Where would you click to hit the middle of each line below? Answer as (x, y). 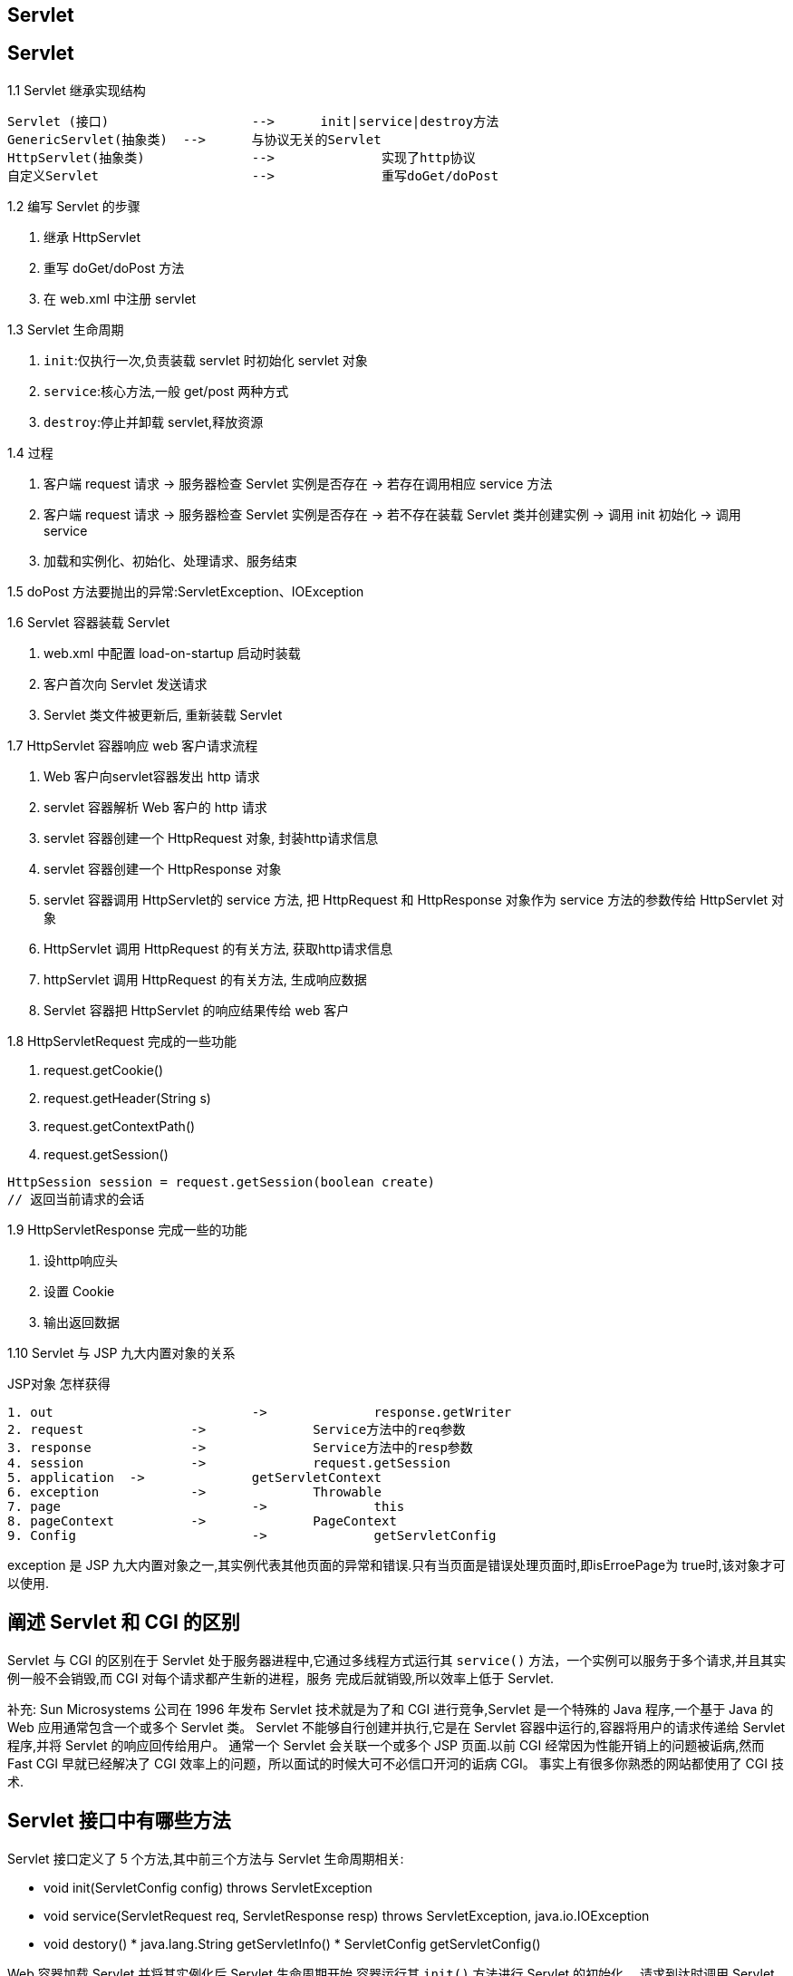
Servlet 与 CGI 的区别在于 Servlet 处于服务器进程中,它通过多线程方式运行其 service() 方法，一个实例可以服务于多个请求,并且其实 (397, 1660)
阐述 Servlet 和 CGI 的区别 (124, 1622)
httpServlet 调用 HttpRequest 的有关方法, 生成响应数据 (205, 979)
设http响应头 (81, 1260)
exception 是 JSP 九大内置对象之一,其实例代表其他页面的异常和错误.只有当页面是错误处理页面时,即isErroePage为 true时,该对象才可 (396, 1564)
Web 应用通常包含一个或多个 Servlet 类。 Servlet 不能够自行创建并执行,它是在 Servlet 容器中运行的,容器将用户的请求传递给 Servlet (396, 1727)
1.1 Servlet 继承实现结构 (77, 90)
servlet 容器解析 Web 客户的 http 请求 (155, 807)
